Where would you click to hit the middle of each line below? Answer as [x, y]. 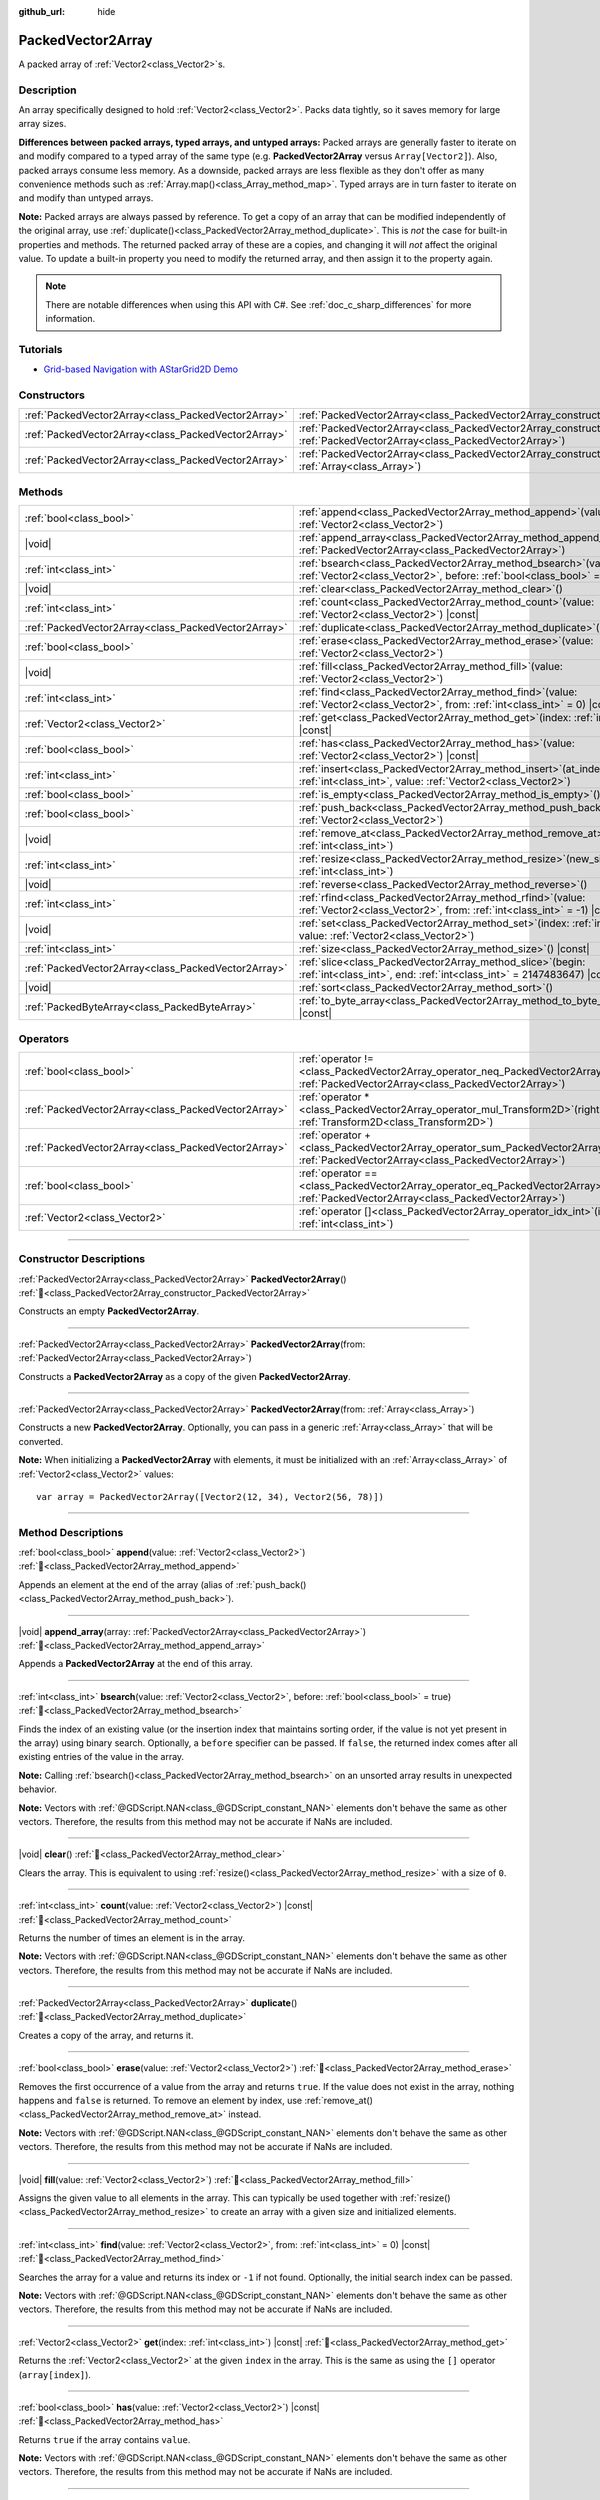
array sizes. [42, 124]
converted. [41, 1441]
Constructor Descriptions [81, 1259]
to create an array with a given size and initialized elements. [333, 2212]
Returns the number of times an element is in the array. [131, 1937]
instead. [245, 2114]
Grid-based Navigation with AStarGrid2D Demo [141, 369]
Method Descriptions [71, 1532]
